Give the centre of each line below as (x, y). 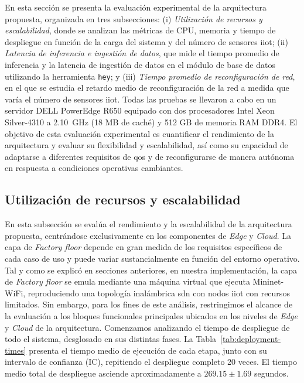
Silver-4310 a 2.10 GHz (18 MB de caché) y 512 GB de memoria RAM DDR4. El (151, 122)
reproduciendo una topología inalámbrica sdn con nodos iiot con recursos (159, 293)
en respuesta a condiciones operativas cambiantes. (94, 168)
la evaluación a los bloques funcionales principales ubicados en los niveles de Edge (151, 315)
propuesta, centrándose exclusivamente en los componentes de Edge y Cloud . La (148, 235)
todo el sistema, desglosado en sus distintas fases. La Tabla (111, 339)
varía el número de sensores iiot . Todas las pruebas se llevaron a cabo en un (141, 99)
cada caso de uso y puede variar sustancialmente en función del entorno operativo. (152, 258)
